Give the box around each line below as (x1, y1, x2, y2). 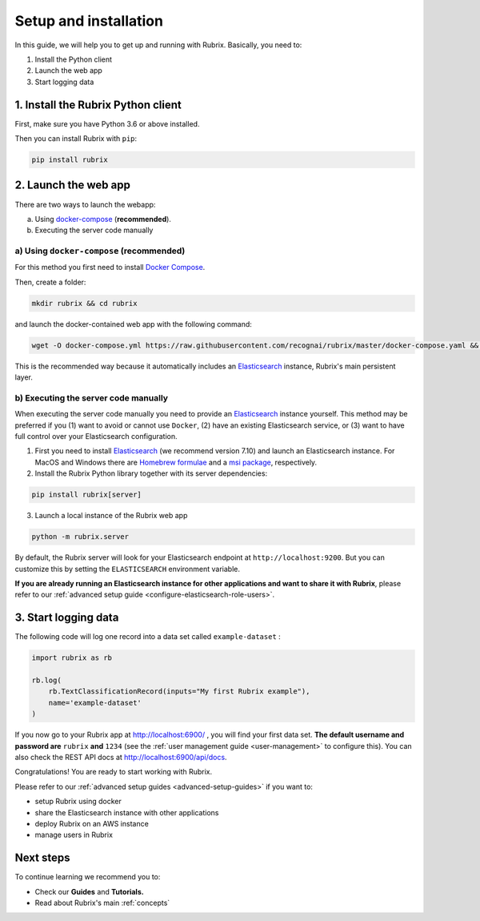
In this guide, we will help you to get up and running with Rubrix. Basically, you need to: (14, 40, 302, 50)
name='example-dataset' (48, 698, 142, 707)
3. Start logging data (14, 611, 119, 625)
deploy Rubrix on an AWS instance (34, 818, 150, 828)
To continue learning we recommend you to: (14, 872, 161, 882)
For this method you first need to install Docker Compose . (14, 263, 206, 272)
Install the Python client (34, 54, 112, 64)
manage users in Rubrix (34, 830, 114, 840)
